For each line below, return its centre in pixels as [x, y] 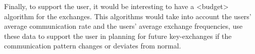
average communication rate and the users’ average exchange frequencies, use [123, 26]
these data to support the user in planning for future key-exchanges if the [118, 36]
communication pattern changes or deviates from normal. [93, 46]
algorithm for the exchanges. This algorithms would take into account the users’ [128, 16]
